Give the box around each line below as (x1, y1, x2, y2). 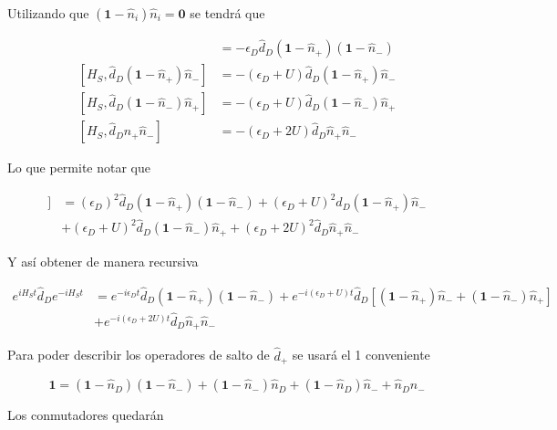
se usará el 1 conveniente (292, 345, 430, 364)
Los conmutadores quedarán (7, 405, 164, 425)
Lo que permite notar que (7, 158, 150, 177)
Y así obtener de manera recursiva (7, 251, 199, 270)
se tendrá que (190, 4, 265, 22)
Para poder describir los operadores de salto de (7, 345, 270, 364)
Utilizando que (7, 4, 89, 22)
